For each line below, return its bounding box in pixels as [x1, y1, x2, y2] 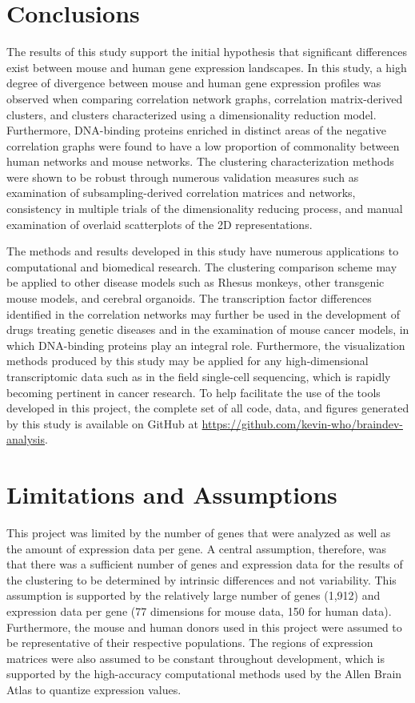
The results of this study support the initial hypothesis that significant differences [6, 43, 407, 60]
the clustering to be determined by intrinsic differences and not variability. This [6, 571, 397, 588]
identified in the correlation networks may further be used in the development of [6, 305, 400, 322]
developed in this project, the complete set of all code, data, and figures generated [6, 400, 409, 416]
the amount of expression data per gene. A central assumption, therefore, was [6, 540, 387, 556]
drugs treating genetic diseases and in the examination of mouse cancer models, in [6, 321, 409, 338]
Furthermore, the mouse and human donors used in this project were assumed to [6, 618, 402, 635]
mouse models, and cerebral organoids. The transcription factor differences [6, 290, 372, 307]
